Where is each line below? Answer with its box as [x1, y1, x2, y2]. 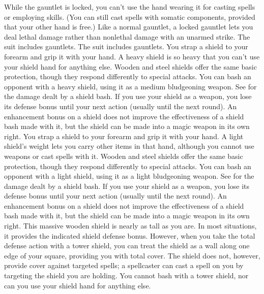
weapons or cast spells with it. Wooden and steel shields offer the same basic [4, 150, 243, 161]
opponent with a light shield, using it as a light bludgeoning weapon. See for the [4, 171, 254, 181]
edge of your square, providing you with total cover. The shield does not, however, [4, 250, 260, 260]
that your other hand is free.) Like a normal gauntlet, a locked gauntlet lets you [4, 21, 253, 32]
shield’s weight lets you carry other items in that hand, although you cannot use [4, 141, 254, 151]
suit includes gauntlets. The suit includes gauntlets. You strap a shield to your [4, 41, 248, 52]
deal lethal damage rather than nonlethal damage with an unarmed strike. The [4, 31, 250, 42]
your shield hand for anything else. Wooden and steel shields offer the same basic [4, 61, 257, 72]
